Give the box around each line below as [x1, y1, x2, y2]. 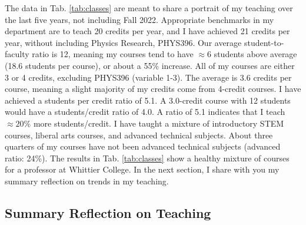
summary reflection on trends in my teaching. [5, 174, 169, 187]
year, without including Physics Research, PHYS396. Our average [5, 36, 242, 48]
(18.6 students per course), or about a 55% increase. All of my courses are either [5, 59, 295, 71]
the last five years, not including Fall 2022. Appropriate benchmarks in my [5, 13, 274, 25]
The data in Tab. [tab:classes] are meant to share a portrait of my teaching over [5, 2, 293, 14]
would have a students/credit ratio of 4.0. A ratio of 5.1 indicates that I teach [5, 105, 285, 118]
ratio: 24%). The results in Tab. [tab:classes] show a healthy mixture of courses [5, 151, 290, 164]
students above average [214, 48, 297, 60]
